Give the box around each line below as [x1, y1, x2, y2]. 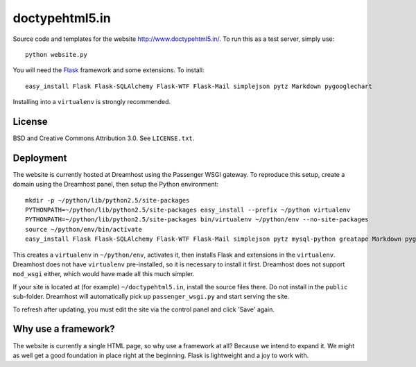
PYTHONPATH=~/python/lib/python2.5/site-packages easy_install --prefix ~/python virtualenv [25, 206, 351, 214]
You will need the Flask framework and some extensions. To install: [12, 66, 205, 74]
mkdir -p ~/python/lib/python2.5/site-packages [25, 196, 190, 204]
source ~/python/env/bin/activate [25, 225, 142, 233]
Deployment [12, 152, 67, 164]
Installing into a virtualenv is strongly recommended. [12, 98, 171, 106]
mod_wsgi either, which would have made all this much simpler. [12, 270, 195, 278]
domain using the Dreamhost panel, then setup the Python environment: [12, 180, 219, 189]
